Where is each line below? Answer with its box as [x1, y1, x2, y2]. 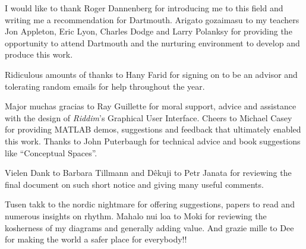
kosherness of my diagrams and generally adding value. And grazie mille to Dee [5, 221, 294, 234]
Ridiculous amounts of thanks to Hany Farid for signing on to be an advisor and [5, 68, 298, 80]
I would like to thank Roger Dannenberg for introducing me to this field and [5, 2, 283, 14]
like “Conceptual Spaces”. [5, 146, 97, 159]
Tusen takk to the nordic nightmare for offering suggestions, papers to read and [5, 198, 295, 210]
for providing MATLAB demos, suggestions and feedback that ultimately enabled [5, 123, 301, 135]
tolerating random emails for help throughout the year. [5, 80, 205, 92]
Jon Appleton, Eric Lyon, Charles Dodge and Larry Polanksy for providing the [5, 25, 292, 37]
